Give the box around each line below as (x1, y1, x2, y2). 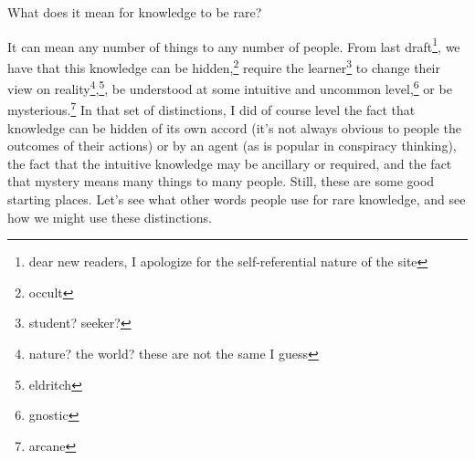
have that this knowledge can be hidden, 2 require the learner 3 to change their (7, 55, 440, 77)
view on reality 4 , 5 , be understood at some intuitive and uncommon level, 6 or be (7, 77, 452, 98)
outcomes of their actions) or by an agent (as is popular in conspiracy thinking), (7, 136, 457, 155)
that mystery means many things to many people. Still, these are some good (7, 172, 435, 191)
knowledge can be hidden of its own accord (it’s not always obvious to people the (7, 118, 461, 137)
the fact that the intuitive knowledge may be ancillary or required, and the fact (7, 153, 452, 172)
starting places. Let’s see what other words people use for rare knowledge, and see (7, 189, 466, 208)
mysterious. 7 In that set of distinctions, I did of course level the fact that (7, 98, 416, 119)
